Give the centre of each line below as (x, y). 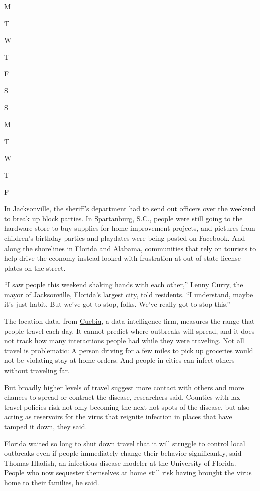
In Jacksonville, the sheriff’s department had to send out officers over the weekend (130, 209)
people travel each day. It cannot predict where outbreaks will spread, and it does (129, 331)
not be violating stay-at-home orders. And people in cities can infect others (119, 360)
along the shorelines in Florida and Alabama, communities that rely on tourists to (130, 248)
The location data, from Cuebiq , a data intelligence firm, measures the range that (129, 321)
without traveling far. (37, 370)
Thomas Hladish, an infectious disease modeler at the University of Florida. (120, 463)
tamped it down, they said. (46, 426)
